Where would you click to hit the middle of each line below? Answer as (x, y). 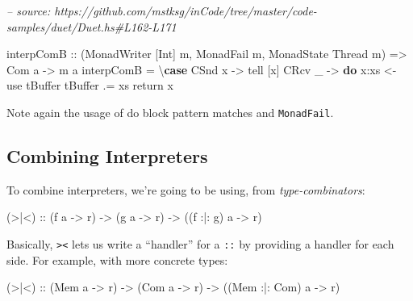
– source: (29, 10)
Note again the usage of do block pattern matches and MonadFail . (170, 112)
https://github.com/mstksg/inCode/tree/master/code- (186, 10)
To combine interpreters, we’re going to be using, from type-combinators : (186, 189)
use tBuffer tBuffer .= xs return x (90, 85)
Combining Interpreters (107, 156)
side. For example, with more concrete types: (117, 259)
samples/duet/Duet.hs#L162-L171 (92, 26)
